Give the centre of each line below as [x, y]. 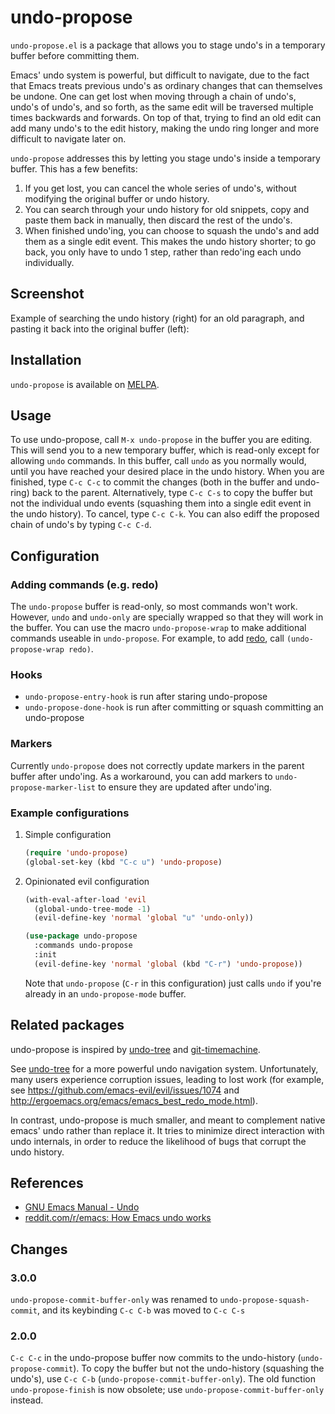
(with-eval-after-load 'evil [85, 899]
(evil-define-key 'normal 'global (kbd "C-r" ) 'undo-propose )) [168, 964]
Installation [46, 360]
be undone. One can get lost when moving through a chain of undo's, [153, 96]
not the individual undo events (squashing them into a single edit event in [161, 503]
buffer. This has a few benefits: [74, 168]
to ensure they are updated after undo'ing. [185, 787]
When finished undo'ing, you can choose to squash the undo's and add [172, 230]
